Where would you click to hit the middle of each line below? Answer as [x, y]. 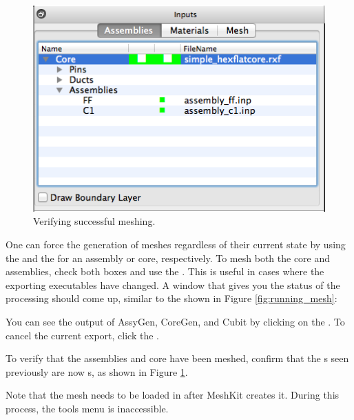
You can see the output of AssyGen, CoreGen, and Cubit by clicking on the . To [175, 322]
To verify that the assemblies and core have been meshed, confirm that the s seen [177, 358]
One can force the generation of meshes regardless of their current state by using [176, 244]
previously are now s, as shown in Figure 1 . [97, 371]
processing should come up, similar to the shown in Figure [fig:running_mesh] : [171, 298]
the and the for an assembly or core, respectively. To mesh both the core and [168, 258]
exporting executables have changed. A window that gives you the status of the [173, 284]
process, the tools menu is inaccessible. [87, 408]
